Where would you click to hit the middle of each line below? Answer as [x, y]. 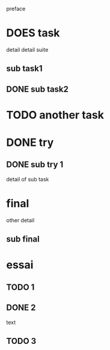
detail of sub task [28, 179]
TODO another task [55, 115]
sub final [23, 239]
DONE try [30, 142]
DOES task [33, 33]
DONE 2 [21, 308]
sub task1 [25, 69]
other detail [20, 220]
